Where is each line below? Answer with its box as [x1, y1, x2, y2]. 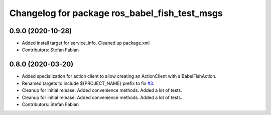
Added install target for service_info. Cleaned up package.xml [22, 40, 150, 46]
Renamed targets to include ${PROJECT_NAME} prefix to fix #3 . [22, 80, 155, 86]
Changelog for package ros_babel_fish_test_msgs [9, 8, 223, 19]
